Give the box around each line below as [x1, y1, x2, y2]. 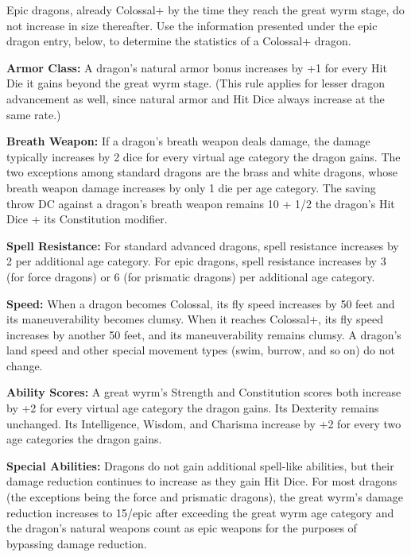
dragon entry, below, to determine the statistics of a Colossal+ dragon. [6, 33, 351, 49]
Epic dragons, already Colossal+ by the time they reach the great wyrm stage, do [6, 2, 405, 17]
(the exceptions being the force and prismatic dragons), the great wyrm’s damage [6, 489, 404, 505]
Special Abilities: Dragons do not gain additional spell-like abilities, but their [6, 457, 394, 474]
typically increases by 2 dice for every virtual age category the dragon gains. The [6, 148, 401, 164]
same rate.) [6, 106, 61, 122]
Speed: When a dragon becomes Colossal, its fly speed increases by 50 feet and [6, 295, 395, 311]
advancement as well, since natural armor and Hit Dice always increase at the [6, 90, 385, 106]
